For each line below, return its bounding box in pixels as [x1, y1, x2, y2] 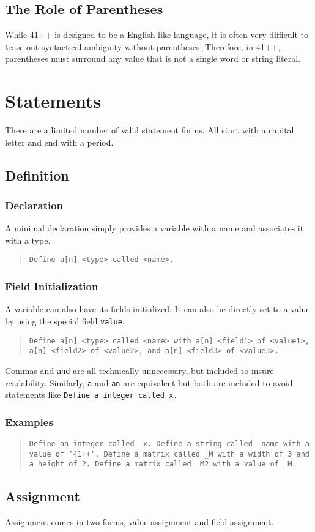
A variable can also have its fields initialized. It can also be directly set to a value [5, 302, 310, 315]
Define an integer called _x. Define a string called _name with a [29, 440, 309, 449]
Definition [5, 165, 69, 184]
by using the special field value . [5, 314, 125, 327]
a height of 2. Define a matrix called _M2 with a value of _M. [29, 460, 297, 469]
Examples [5, 414, 53, 429]
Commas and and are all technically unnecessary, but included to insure [5, 364, 274, 377]
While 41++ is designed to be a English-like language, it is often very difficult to [5, 28, 308, 41]
